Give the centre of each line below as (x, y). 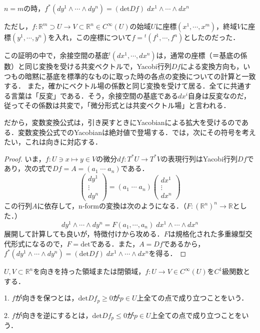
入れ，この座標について (93, 37)
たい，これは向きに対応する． (53, 142)
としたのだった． (212, 37)
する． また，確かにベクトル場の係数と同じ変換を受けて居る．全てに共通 (124, 86)
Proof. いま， (25, 158)
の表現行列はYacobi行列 (199, 158)
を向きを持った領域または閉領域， (89, 271)
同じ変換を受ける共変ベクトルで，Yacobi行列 (98, 66)
